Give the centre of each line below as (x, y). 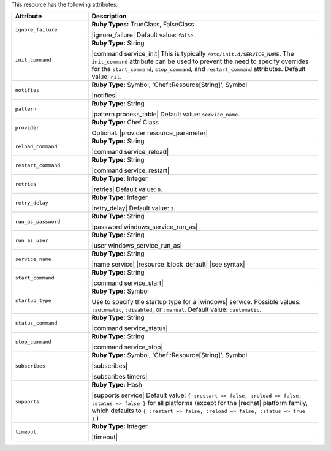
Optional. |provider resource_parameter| (150, 133)
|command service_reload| (130, 152)
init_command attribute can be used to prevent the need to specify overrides (200, 61)
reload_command (36, 146)
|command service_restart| (131, 170)
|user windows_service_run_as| (137, 246)
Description (109, 17)
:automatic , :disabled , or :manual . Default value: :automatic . (177, 309)
